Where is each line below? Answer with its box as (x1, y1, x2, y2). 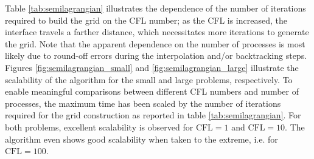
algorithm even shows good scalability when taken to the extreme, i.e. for (5, 132, 278, 145)
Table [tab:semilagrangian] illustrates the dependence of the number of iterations (5, 2, 306, 14)
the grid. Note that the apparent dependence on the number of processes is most (5, 37, 305, 50)
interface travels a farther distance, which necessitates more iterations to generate (5, 25, 309, 38)
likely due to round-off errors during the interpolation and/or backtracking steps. (5, 49, 307, 62)
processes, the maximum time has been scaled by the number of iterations (5, 96, 281, 109)
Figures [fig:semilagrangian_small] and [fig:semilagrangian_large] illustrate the (5, 61, 299, 73)
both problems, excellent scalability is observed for (5, 120, 194, 133)
